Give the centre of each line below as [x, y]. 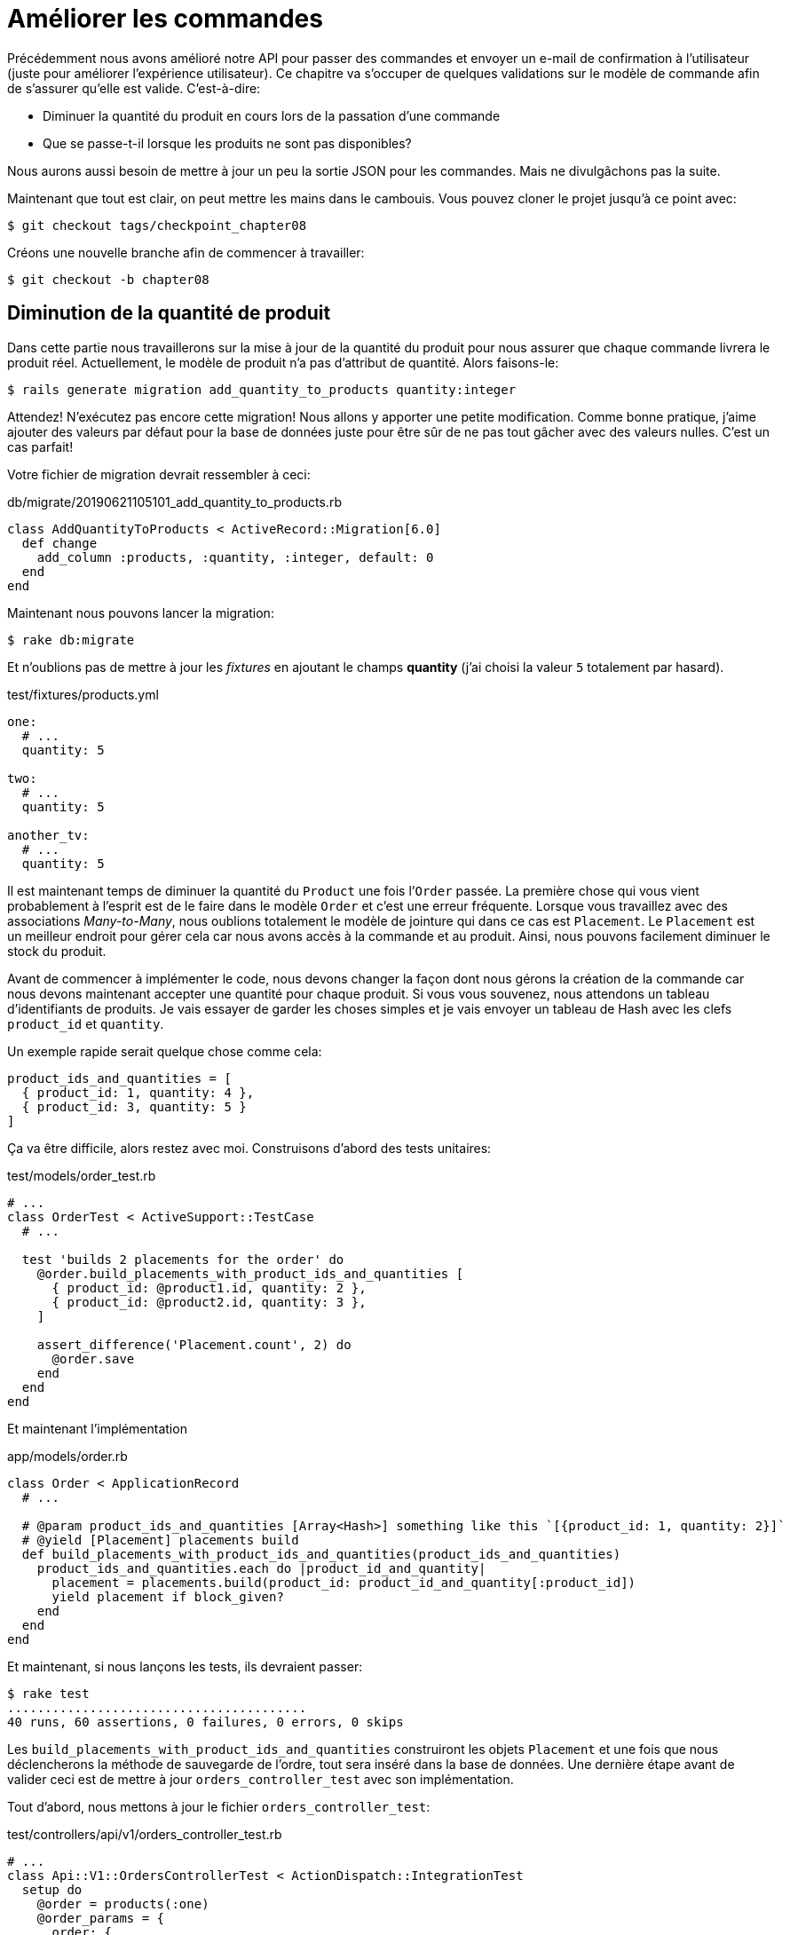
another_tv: [48, 835]
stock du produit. [57, 951]
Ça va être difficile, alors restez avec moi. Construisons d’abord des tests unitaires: [249, 1148]
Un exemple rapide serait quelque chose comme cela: [165, 1051]
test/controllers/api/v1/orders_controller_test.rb [145, 1834]
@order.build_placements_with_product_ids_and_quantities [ [250, 1273]
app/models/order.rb [67, 1456]
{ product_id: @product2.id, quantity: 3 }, [209, 1302]
